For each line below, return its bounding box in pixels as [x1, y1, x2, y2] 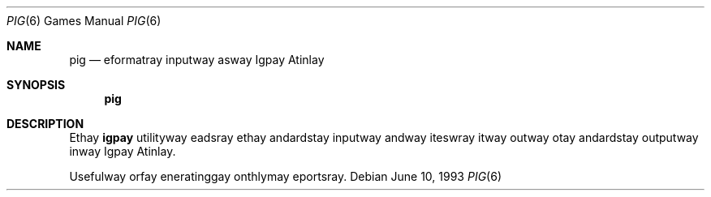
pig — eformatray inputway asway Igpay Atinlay [69, 53, 325, 66]
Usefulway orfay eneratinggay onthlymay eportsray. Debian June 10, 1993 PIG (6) [69, 169, 502, 183]
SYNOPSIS [6, 78, 66, 92]
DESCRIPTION [6, 117, 84, 131]
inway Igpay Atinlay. [69, 144, 176, 158]
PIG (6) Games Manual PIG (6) [6, 14, 162, 28]
